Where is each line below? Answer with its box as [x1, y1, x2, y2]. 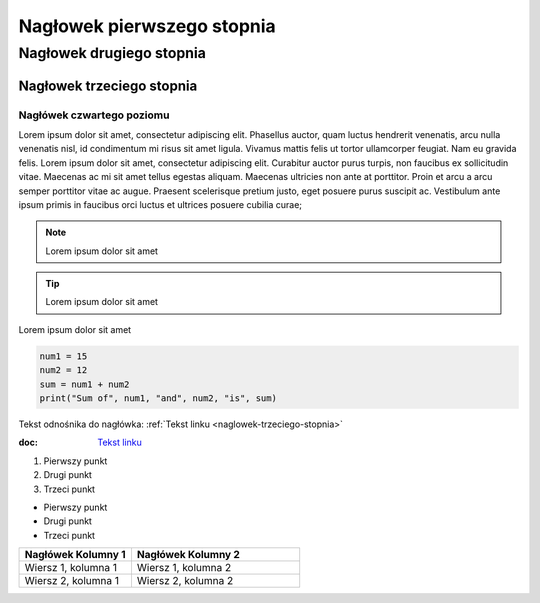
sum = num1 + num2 [39, 378, 130, 390]
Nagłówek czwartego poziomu [18, 108, 170, 122]
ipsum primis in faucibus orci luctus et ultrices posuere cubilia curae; [18, 198, 303, 210]
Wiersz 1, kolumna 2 [136, 561, 232, 575]
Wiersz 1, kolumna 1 [24, 561, 117, 575]
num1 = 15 [39, 350, 88, 362]
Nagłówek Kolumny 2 [136, 548, 240, 562]
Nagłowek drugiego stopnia [18, 44, 207, 62]
